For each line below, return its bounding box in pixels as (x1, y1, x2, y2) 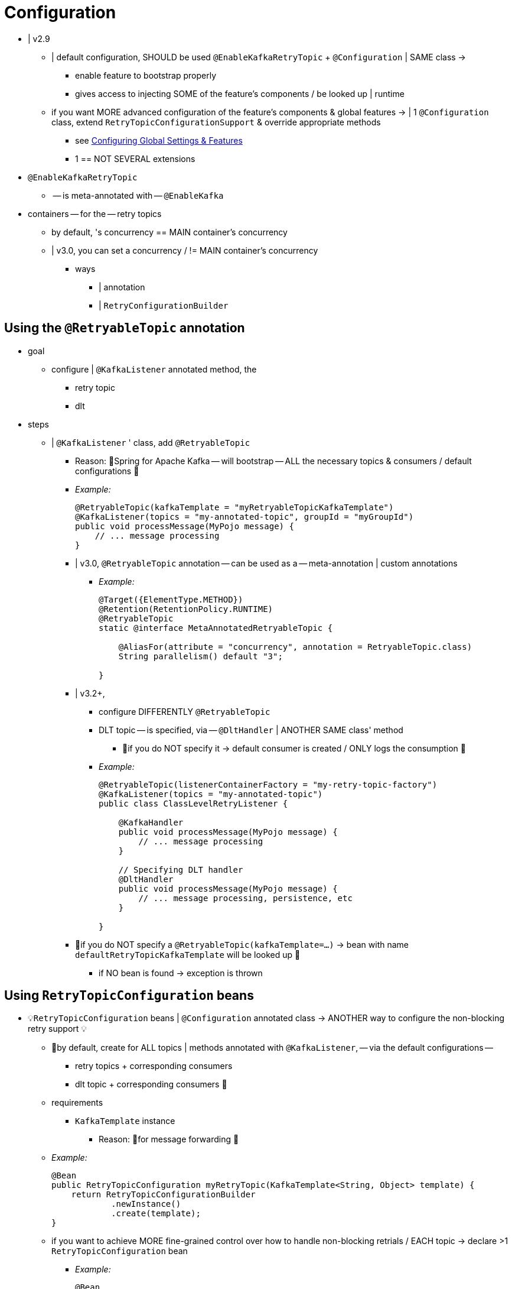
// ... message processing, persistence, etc (138, 893, 353, 903)
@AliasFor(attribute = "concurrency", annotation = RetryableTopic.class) (118, 642, 472, 652)
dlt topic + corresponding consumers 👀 (75, 1079, 227, 1090)
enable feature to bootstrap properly (75, 70, 217, 80)
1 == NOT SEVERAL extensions (75, 153, 195, 164)
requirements (51, 1097, 103, 1108)
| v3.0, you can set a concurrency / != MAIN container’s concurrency (51, 245, 318, 255)
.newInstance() (111, 1199, 181, 1209)
